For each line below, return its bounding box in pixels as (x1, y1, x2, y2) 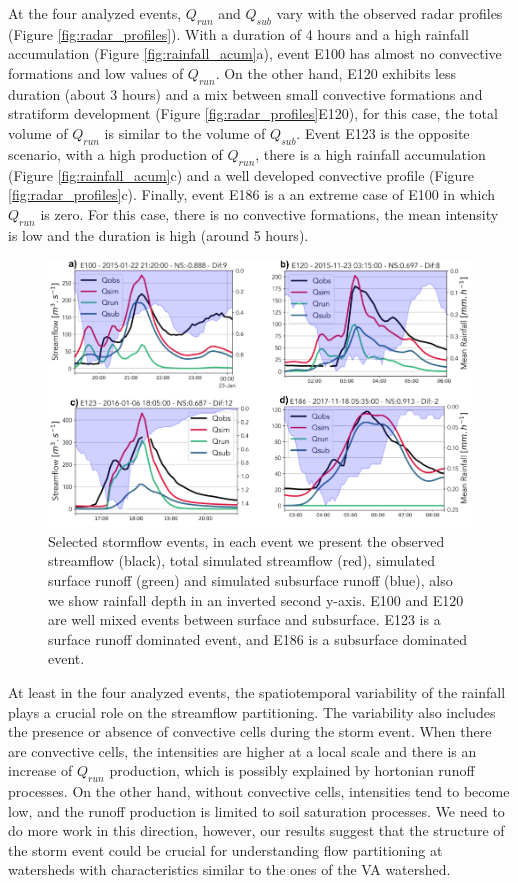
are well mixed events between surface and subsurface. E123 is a (48, 609, 441, 630)
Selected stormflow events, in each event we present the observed (48, 530, 445, 551)
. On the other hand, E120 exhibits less (215, 62, 457, 83)
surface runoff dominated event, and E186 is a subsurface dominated (48, 628, 468, 649)
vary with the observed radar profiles (276, 3, 503, 23)
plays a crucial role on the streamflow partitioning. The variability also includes (8, 701, 496, 722)
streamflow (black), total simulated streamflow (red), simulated (48, 550, 435, 571)
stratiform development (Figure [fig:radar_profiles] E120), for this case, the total (8, 103, 498, 124)
